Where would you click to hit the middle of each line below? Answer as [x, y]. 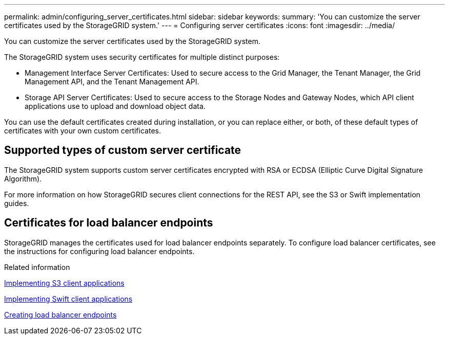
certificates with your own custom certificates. [83, 131]
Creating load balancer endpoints [60, 314]
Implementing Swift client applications [68, 299]
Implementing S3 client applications [64, 283]
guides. [17, 203]
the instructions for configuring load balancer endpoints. [99, 251]
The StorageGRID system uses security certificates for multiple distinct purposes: [142, 57]
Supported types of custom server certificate [123, 150]
